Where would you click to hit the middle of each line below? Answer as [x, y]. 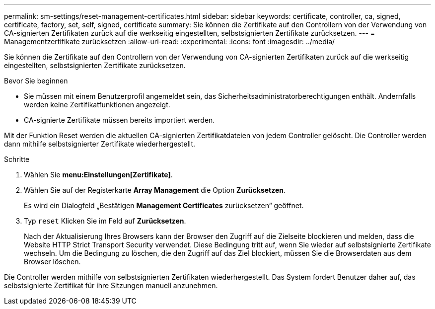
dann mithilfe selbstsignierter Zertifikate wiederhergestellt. [100, 144]
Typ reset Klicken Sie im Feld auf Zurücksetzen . [105, 221]
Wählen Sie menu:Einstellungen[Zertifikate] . [98, 175]
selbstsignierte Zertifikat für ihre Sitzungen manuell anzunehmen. [111, 285]
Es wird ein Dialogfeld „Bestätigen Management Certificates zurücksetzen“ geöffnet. [164, 205]
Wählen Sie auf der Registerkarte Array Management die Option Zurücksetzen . [155, 190]
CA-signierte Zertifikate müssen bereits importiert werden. [119, 120]
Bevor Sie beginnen [36, 81]
